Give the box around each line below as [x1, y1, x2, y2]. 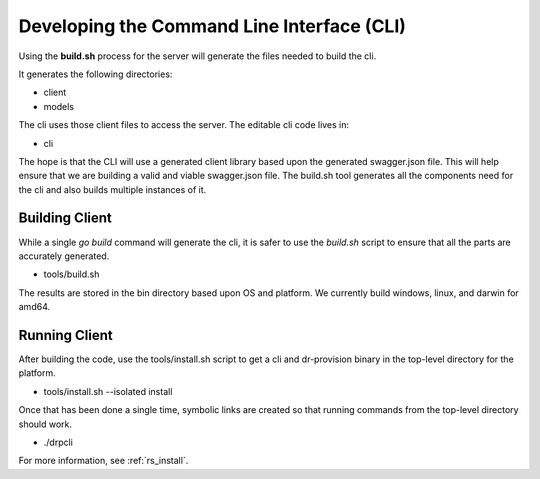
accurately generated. [18, 250, 110, 262]
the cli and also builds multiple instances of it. [18, 183, 207, 195]
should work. [18, 418, 73, 430]
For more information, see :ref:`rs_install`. [18, 455, 189, 467]
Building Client [18, 210, 112, 227]
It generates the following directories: [18, 68, 173, 80]
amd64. [18, 301, 50, 313]
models [43, 100, 75, 112]
